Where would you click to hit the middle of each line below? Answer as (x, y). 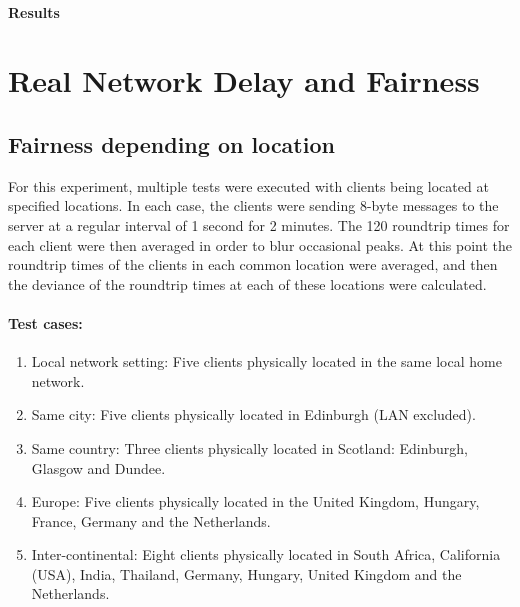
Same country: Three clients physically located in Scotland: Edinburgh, (249, 447)
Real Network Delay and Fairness (244, 80)
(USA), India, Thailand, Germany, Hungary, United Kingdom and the (246, 573)
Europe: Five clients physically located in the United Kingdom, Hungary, (255, 501)
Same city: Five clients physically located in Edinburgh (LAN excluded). (253, 414)
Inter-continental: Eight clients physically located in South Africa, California (266, 554)
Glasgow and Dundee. (98, 467)
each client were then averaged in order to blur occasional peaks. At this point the (260, 244)
